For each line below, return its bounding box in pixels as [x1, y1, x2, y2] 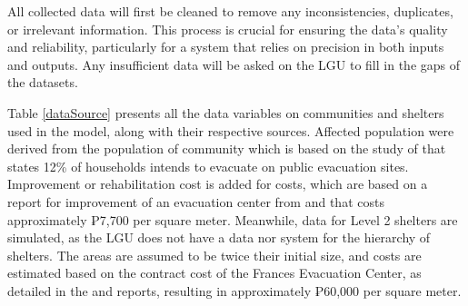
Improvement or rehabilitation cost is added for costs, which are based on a [7, 174, 428, 193]
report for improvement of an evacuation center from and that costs [7, 192, 384, 211]
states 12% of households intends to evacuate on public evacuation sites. [7, 156, 409, 175]
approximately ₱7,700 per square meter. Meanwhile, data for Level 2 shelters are [7, 210, 458, 229]
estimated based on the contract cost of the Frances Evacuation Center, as [7, 263, 422, 282]
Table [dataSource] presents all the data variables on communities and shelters [7, 103, 444, 122]
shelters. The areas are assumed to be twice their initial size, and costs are [7, 245, 422, 264]
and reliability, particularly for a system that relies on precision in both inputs [7, 37, 444, 56]
